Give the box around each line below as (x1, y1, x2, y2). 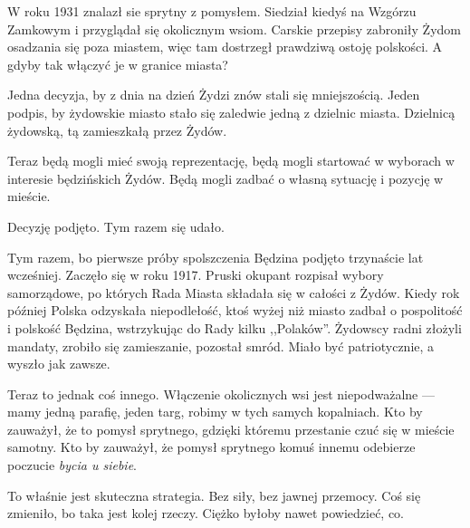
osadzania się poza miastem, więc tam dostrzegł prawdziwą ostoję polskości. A (7, 37, 443, 56)
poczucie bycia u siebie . (7, 456, 138, 475)
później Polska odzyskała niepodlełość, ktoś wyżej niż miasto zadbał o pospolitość (7, 301, 463, 320)
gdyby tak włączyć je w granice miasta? (7, 54, 228, 73)
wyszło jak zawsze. (7, 354, 110, 373)
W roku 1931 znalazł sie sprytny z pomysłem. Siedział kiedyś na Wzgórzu (7, 2, 417, 20)
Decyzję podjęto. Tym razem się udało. (7, 216, 225, 235)
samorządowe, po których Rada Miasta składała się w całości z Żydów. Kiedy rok (7, 283, 460, 302)
